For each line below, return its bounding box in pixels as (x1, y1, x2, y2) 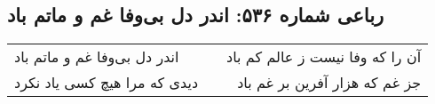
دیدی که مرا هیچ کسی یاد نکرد (14, 72, 199, 93)
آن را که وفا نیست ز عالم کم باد (226, 46, 422, 68)
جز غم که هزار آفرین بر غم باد (237, 72, 422, 93)
